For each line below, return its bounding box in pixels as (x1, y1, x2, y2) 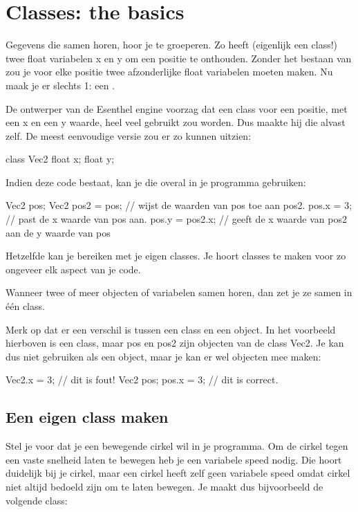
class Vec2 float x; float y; (6, 152, 115, 166)
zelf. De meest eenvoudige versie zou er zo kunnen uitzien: (6, 128, 252, 143)
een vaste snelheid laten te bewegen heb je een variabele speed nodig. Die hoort (6, 452, 342, 466)
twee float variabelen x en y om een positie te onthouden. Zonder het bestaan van (6, 51, 352, 65)
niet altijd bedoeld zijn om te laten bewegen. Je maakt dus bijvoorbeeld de (6, 479, 323, 493)
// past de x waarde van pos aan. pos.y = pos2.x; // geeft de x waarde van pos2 (6, 212, 347, 226)
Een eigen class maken (6, 406, 169, 428)
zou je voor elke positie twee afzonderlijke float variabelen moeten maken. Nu (6, 64, 333, 79)
